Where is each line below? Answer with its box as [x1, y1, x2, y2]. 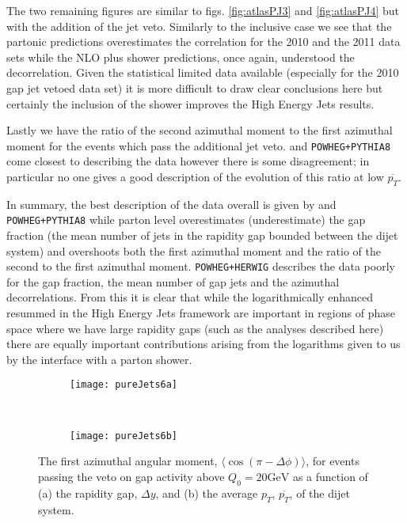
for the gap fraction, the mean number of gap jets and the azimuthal [6, 273, 340, 290]
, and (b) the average [155, 484, 258, 501]
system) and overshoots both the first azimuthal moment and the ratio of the [6, 242, 381, 259]
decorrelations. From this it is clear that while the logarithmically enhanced [6, 289, 374, 305]
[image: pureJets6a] [70, 379, 178, 391]
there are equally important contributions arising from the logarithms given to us [6, 335, 401, 352]
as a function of [292, 468, 368, 484]
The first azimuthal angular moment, [38, 453, 218, 469]
